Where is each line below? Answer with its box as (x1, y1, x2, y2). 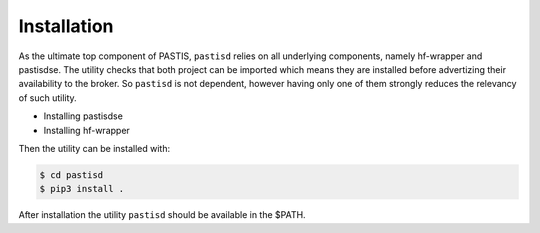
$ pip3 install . (39, 183, 125, 195)
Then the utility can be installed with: (18, 142, 170, 154)
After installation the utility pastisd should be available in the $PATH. (18, 209, 306, 221)
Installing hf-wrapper (43, 124, 130, 136)
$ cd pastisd (39, 169, 104, 180)
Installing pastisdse (43, 110, 124, 122)
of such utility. (18, 91, 77, 104)
